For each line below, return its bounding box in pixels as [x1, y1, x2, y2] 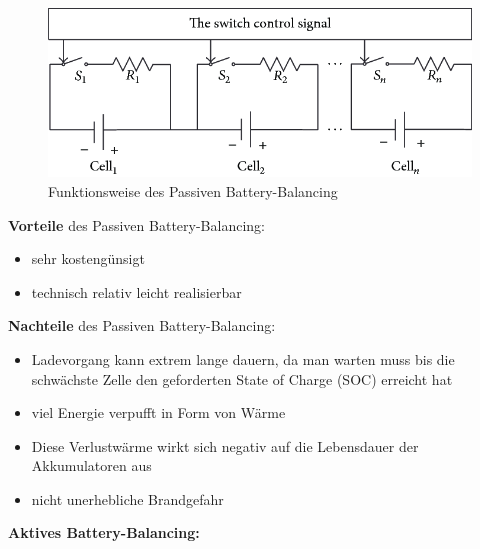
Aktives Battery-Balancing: [8, 522, 200, 543]
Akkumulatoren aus [31, 455, 152, 476]
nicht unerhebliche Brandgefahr [31, 488, 224, 509]
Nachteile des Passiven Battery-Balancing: [8, 315, 276, 336]
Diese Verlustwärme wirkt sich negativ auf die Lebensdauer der [31, 435, 419, 456]
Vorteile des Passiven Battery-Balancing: [8, 214, 265, 235]
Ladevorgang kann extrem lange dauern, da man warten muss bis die [31, 348, 455, 369]
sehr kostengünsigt [31, 248, 145, 269]
